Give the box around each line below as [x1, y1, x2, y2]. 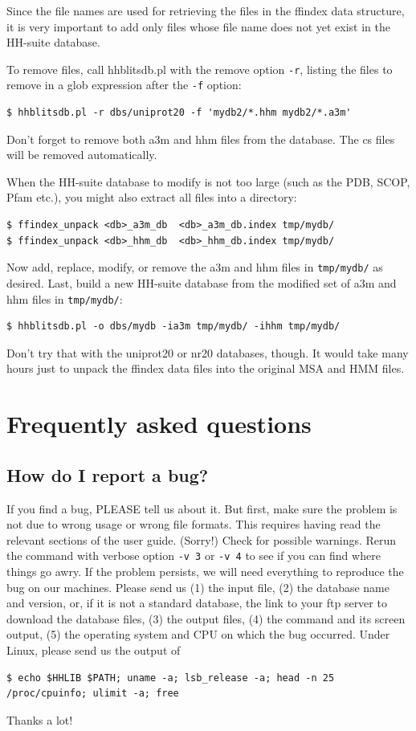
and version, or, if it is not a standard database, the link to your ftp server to [6, 594, 387, 611]
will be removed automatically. [6, 146, 157, 163]
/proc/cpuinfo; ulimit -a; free [6, 688, 179, 700]
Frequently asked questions [6, 407, 312, 440]
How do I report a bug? [6, 462, 209, 487]
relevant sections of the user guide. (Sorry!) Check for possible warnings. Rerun [6, 531, 397, 548]
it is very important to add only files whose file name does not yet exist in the [6, 18, 390, 35]
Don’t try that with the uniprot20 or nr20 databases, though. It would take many [6, 344, 409, 361]
